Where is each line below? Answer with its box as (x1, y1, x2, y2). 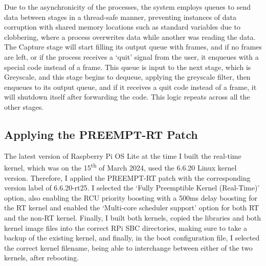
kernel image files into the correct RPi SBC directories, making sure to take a (4, 222, 248, 233)
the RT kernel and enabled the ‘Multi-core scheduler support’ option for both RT (4, 202, 259, 213)
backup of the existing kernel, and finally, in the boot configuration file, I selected (4, 232, 260, 243)
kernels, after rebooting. (4, 252, 79, 263)
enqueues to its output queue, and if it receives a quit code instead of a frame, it (4, 81, 257, 92)
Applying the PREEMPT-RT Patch (4, 126, 198, 142)
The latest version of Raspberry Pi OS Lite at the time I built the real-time (4, 150, 241, 161)
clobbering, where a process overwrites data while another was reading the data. (4, 31, 256, 42)
